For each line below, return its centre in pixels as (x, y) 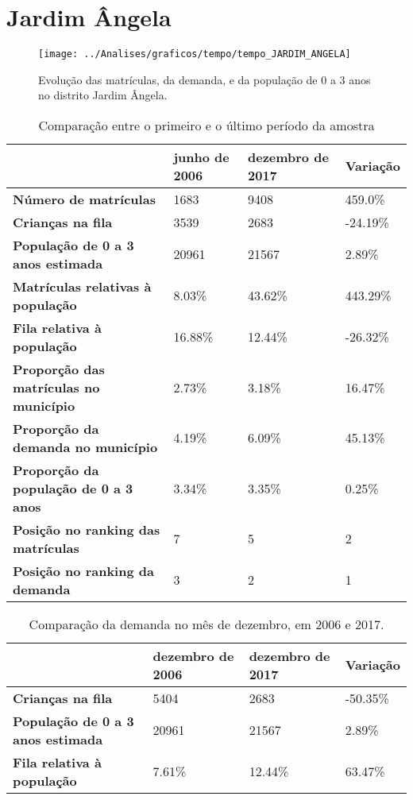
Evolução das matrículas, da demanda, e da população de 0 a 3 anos (205, 79)
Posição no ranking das (87, 529)
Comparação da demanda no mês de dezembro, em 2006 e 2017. (206, 624)
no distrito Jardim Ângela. (103, 95)
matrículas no (56, 387)
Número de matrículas (84, 199)
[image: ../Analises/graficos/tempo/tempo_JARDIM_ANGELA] (195, 54)
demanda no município (85, 446)
